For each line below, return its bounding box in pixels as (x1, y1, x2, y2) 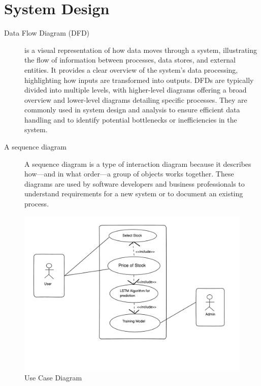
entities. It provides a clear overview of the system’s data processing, (24, 64, 238, 75)
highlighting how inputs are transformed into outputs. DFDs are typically (24, 74, 254, 85)
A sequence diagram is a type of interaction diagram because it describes (24, 158, 251, 169)
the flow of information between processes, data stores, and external (24, 54, 236, 65)
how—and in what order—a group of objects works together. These (24, 168, 234, 179)
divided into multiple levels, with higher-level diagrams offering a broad (24, 84, 247, 95)
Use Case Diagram (24, 372, 82, 383)
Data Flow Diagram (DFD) (4, 27, 90, 38)
